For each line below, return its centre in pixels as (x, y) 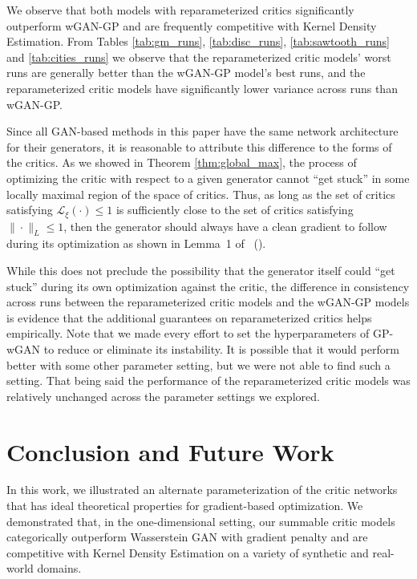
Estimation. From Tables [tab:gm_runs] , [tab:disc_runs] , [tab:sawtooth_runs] (198, 41)
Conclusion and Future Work (170, 451)
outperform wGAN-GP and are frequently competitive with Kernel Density (192, 25)
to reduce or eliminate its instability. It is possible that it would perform (221, 348)
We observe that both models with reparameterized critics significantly (180, 10)
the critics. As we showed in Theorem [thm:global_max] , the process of (182, 162)
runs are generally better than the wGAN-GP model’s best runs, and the (186, 73)
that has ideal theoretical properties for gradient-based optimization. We (185, 506)
